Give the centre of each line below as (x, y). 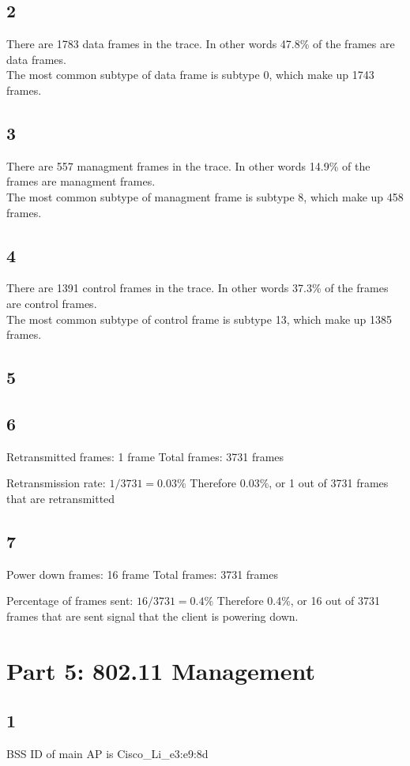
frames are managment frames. (81, 181)
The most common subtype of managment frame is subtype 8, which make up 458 (205, 196)
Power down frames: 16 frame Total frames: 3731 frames (142, 574)
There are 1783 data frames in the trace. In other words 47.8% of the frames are (201, 44)
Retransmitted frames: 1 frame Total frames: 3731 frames (145, 456)
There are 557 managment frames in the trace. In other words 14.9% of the (188, 165)
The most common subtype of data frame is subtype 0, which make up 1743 (190, 75)
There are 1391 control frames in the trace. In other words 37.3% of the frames (197, 288)
